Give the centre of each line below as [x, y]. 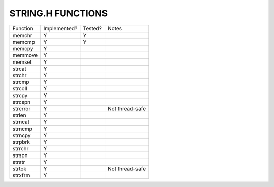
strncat [21, 122]
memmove [25, 55]
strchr [20, 75]
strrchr [21, 148]
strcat [19, 69]
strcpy [20, 95]
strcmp [21, 82]
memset [22, 62]
